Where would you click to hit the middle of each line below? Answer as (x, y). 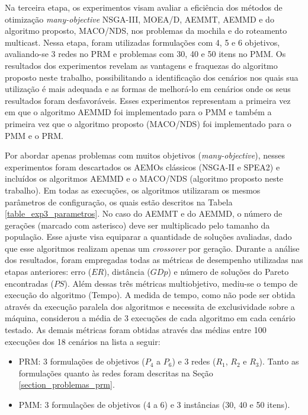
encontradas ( (29, 283)
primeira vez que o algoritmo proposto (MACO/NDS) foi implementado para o (148, 123)
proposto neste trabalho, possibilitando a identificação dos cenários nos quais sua (152, 77)
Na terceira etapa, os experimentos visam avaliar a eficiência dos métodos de (144, 7)
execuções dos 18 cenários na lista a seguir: (83, 341)
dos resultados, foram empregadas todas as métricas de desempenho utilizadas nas (154, 260)
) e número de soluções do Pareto (228, 272)
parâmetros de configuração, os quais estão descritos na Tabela (119, 202)
